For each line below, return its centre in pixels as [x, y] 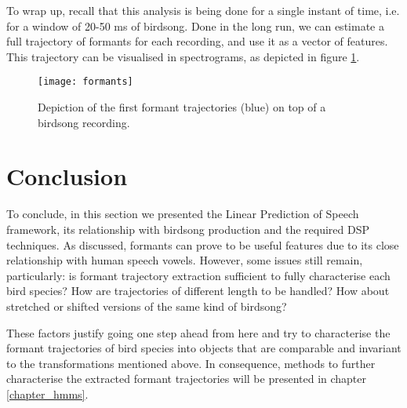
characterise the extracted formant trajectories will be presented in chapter [187, 379]
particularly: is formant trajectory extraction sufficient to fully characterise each [198, 275]
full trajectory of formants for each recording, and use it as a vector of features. [197, 41]
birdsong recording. [84, 122]
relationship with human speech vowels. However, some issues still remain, [185, 260]
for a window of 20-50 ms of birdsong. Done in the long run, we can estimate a [195, 25]
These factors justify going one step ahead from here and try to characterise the [198, 332]
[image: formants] [85, 82]
